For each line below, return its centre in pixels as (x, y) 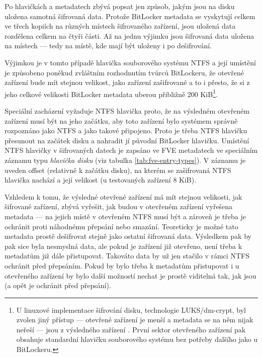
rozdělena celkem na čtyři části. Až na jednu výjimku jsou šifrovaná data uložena (129, 35)
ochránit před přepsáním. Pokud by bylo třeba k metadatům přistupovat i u (122, 265)
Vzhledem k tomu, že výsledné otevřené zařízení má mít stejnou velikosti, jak (123, 196)
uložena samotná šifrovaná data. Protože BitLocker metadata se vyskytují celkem (130, 16)
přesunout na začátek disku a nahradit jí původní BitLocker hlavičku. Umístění (127, 140)
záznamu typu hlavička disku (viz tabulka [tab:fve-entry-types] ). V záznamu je (125, 160)
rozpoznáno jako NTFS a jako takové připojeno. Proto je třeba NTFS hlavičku (126, 130)
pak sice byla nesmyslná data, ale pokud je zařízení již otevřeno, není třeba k (123, 246)
